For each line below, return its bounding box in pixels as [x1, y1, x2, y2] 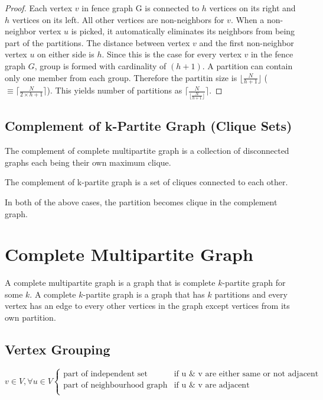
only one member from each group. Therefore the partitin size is [5, 71, 237, 83]
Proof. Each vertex [5, 2, 73, 14]
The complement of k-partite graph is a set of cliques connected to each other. [5, 176, 288, 188]
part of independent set [63, 370, 148, 379]
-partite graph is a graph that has [83, 288, 205, 300]
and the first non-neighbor [199, 36, 294, 49]
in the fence [250, 48, 293, 60]
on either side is [37, 48, 94, 60]
